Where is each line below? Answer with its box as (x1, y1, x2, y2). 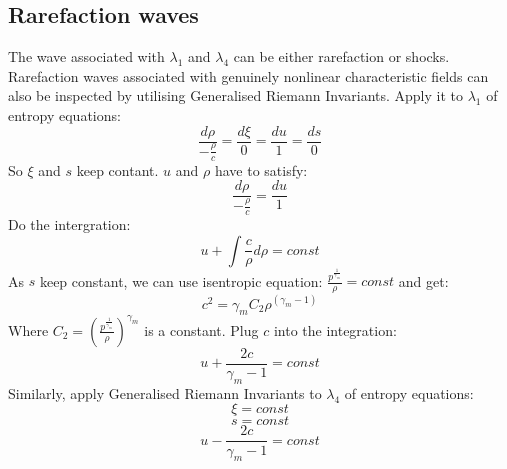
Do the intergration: (8, 214, 131, 235)
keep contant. (76, 159, 159, 180)
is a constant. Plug (144, 319, 259, 340)
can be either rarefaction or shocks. (233, 46, 450, 67)
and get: (398, 270, 449, 291)
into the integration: (273, 319, 397, 340)
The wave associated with (8, 46, 165, 67)
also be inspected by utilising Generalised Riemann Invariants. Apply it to (8, 85, 463, 106)
